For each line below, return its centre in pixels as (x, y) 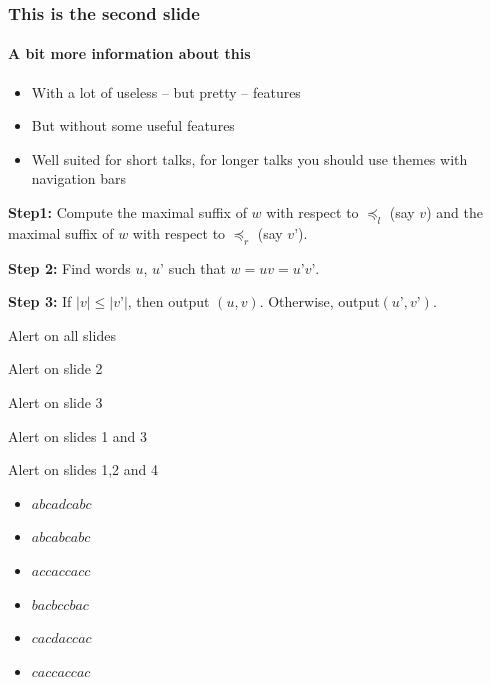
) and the (454, 212)
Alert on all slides (62, 334)
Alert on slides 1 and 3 (78, 435)
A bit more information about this (129, 53)
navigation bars (79, 178)
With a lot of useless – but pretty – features (166, 91)
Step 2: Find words (69, 267)
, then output (168, 301)
